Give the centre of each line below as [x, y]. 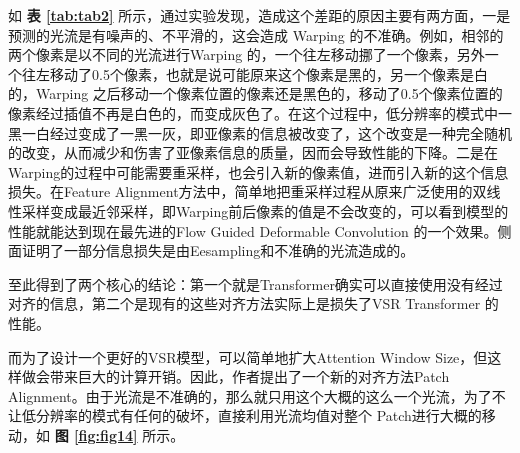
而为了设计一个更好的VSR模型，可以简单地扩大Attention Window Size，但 [248, 356]
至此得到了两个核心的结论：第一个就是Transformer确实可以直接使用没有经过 [255, 283]
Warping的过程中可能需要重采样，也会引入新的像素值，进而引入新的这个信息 [258, 171]
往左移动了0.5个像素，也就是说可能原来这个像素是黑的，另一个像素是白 [254, 73]
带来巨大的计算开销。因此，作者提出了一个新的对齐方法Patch [249, 376]
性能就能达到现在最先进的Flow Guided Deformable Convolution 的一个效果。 [253, 230]
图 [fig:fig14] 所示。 [119, 434]
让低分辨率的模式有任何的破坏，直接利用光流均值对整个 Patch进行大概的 [245, 415]
